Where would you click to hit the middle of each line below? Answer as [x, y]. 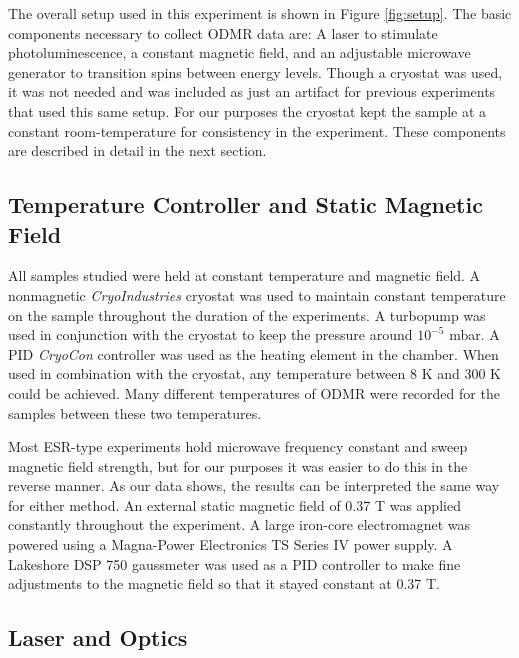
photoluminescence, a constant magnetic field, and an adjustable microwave [239, 52]
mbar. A [474, 334]
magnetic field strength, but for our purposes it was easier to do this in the [238, 465]
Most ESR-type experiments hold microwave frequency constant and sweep [238, 446]
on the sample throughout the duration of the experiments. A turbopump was [247, 314]
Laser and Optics [98, 637]
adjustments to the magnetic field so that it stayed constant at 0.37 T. [224, 583]
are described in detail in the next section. [137, 150]
